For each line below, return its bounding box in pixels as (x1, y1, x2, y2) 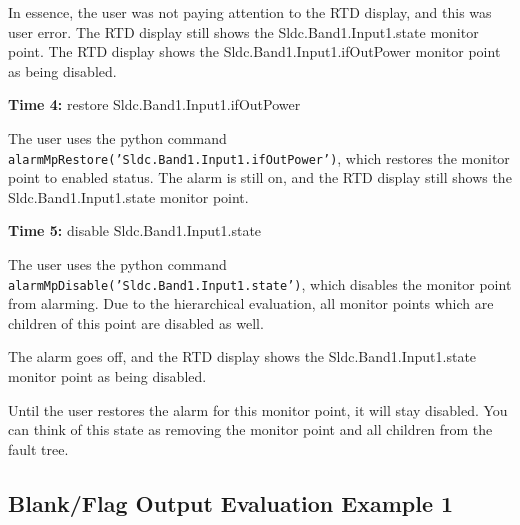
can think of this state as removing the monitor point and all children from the (8, 419, 493, 440)
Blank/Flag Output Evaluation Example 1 (8, 487, 454, 518)
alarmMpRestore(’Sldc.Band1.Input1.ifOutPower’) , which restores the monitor (8, 147, 510, 168)
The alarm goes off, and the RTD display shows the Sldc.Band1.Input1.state (8, 346, 477, 367)
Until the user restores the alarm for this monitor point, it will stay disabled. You (8, 399, 508, 420)
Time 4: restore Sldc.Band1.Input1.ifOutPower (8, 94, 301, 115)
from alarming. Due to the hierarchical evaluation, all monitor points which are (8, 293, 494, 314)
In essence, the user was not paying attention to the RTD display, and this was (8, 2, 492, 22)
